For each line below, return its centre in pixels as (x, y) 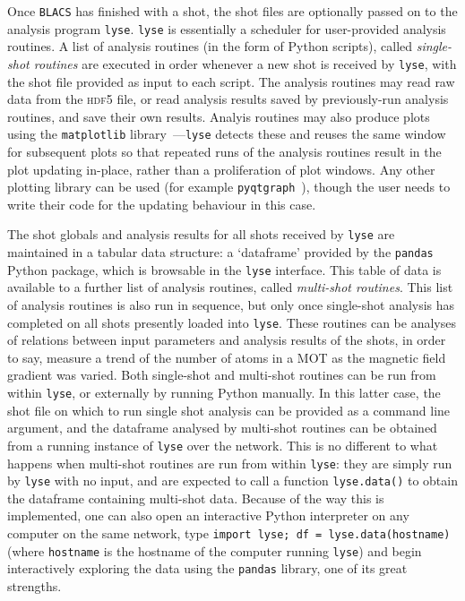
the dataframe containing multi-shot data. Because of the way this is (196, 498)
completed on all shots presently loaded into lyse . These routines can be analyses (232, 322)
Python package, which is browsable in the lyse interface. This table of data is (224, 269)
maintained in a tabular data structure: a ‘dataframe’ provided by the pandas (220, 252)
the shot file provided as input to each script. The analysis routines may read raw (231, 81)
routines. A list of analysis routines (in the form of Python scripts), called (210, 46)
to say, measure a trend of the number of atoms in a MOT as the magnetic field (227, 357)
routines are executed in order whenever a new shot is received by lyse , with (245, 63)
